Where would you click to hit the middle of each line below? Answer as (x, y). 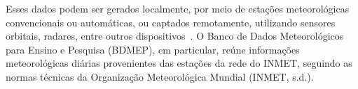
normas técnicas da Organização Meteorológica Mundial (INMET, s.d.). (160, 76)
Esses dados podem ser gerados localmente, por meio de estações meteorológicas (178, 8)
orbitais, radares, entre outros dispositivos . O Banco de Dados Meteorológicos (175, 36)
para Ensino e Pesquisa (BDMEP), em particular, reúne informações (153, 49)
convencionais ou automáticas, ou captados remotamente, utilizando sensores (171, 22)
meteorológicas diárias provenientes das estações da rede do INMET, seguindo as (179, 63)
